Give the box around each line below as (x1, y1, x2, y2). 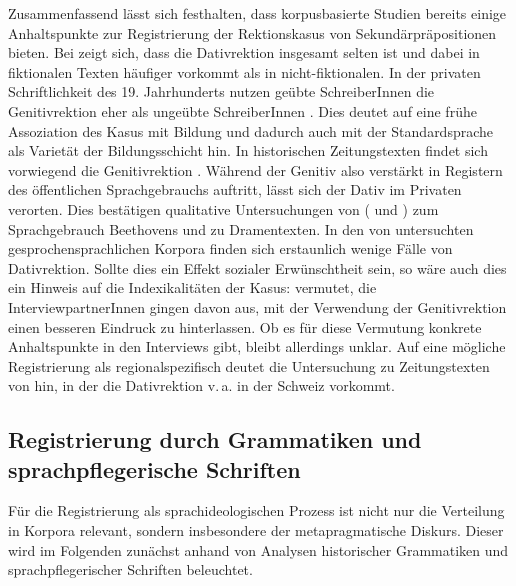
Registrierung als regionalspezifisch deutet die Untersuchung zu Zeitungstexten (8, 355, 490, 376)
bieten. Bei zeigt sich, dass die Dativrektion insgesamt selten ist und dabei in (8, 42, 480, 63)
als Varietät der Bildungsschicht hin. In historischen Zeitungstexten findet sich (8, 140, 488, 161)
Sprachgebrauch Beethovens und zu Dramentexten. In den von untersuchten (8, 218, 474, 239)
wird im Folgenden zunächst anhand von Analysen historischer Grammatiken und (8, 539, 509, 560)
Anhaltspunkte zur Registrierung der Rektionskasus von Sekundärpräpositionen (8, 22, 497, 43)
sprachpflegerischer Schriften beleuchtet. (8, 559, 253, 580)
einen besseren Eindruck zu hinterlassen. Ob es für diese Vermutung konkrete (8, 316, 482, 337)
